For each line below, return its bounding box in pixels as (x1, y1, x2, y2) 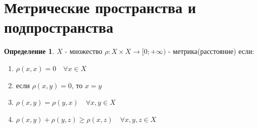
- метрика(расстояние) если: (168, 46, 254, 56)
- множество (64, 46, 102, 56)
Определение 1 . (4, 46, 54, 56)
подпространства (4, 17, 113, 37)
